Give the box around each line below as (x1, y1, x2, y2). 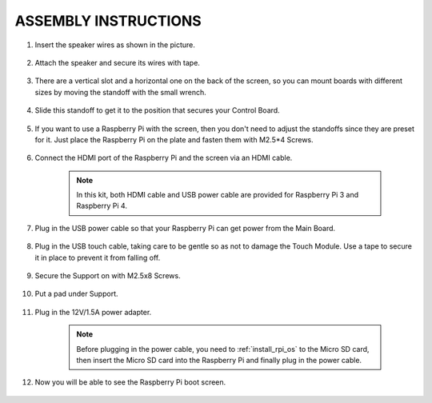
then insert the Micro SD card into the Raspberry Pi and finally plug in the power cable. (76, 355, 362, 365)
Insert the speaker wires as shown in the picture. (34, 40, 196, 50)
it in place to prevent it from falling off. (34, 253, 161, 262)
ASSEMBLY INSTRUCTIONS (14, 12, 202, 30)
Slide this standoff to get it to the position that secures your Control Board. (34, 106, 280, 115)
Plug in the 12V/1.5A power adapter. (34, 307, 152, 317)
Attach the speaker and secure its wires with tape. (34, 58, 200, 67)
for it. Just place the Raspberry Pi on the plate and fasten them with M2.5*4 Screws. (34, 134, 314, 144)
